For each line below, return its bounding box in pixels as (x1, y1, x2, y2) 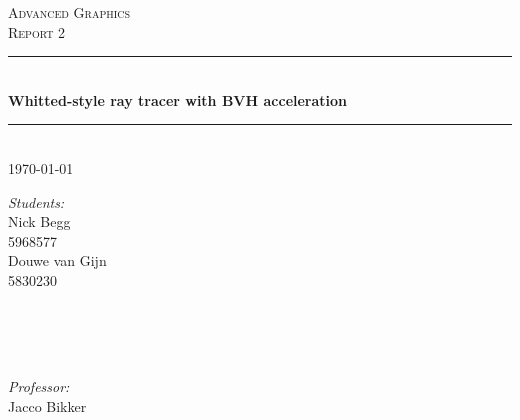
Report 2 (8, 21, 66, 42)
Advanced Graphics (8, 2, 131, 22)
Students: (8, 191, 65, 212)
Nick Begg (8, 211, 71, 232)
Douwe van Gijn (8, 250, 107, 271)
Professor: (8, 376, 70, 397)
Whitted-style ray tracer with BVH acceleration (8, 89, 348, 110)
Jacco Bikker (8, 395, 87, 416)
